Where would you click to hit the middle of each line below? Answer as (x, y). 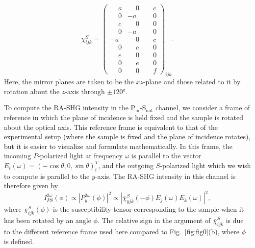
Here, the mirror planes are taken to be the (69, 82)
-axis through (85, 91)
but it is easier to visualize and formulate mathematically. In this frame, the (118, 146)
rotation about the (32, 91)
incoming (18, 156)
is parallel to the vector (166, 156)
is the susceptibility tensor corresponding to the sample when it (149, 209)
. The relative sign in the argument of (154, 220)
